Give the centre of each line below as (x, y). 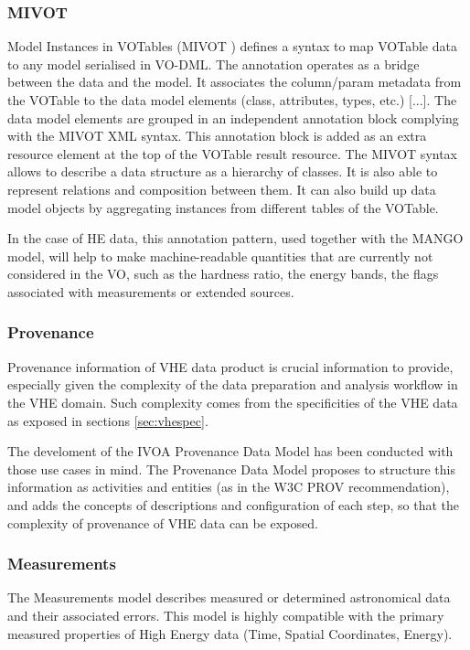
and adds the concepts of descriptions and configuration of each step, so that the (234, 504)
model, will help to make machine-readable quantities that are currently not (220, 256)
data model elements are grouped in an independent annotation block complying (233, 117)
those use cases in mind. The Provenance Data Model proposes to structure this (231, 469)
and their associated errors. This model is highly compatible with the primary (226, 615)
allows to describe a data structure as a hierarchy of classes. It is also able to (223, 171)
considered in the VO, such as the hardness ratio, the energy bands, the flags (223, 274)
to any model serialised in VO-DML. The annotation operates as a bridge (214, 64)
